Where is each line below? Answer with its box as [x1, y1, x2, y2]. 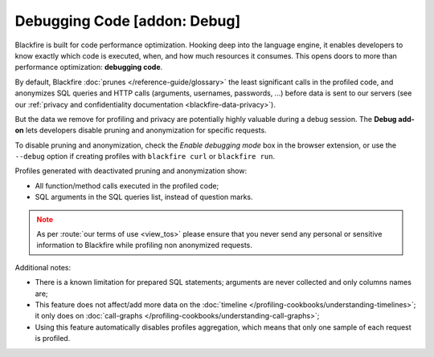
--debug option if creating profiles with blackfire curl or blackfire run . [14, 152, 276, 161]
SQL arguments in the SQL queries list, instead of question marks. [35, 193, 253, 202]
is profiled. [35, 334, 71, 343]
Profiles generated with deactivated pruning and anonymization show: [14, 166, 248, 176]
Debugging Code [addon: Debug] [14, 12, 241, 30]
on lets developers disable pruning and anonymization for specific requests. [14, 125, 267, 136]
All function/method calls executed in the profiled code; [35, 181, 219, 190]
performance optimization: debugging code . [14, 63, 163, 72]
